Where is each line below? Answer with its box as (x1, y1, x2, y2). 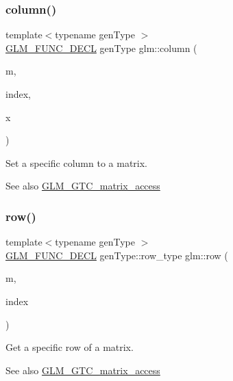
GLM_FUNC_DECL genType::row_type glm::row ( (5, 248, 228, 262)
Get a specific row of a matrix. (5, 340, 134, 354)
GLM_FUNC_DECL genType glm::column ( (5, 40, 197, 55)
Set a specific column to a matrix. (5, 155, 147, 170)
